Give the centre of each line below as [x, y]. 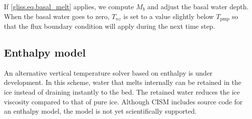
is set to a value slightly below [168, 16]
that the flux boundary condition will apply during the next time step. [110, 26]
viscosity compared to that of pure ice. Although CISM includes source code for [123, 101]
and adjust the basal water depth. [198, 6]
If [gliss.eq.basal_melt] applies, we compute [69, 6]
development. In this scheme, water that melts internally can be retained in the [123, 82]
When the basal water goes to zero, [57, 16]
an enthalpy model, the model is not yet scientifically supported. [100, 111]
